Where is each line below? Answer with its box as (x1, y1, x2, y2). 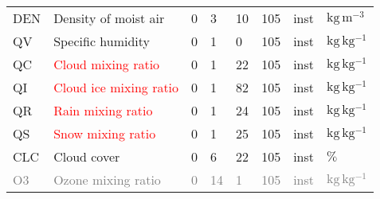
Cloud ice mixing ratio (53, 78, 179, 96)
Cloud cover (53, 147, 120, 166)
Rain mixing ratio (53, 101, 153, 119)
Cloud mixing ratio (53, 55, 160, 73)
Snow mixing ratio (53, 124, 156, 142)
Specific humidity (53, 32, 151, 50)
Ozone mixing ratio (53, 170, 161, 189)
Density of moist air (53, 9, 165, 27)
